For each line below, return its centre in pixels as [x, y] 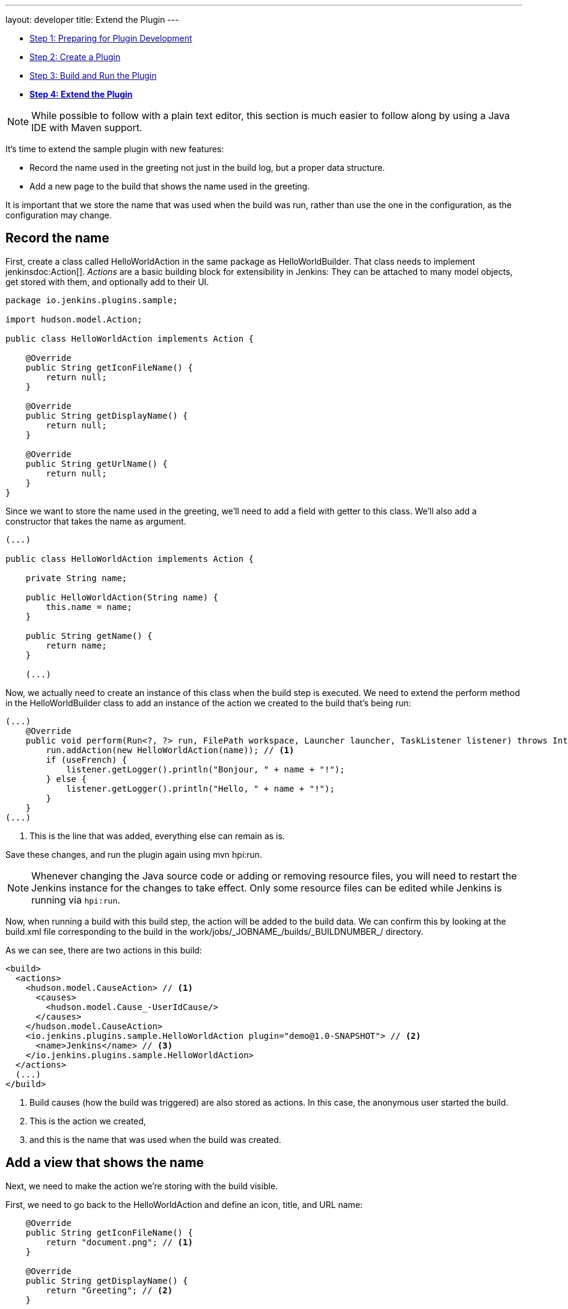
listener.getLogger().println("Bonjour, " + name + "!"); [206, 769]
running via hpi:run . [76, 900]
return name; [76, 645]
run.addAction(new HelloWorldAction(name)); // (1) [170, 750]
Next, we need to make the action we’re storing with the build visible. [142, 1186]
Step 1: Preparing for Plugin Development [111, 38]
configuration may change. [59, 215]
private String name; [76, 578]
